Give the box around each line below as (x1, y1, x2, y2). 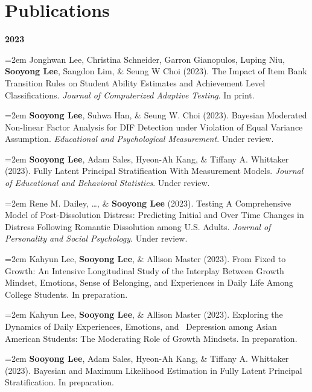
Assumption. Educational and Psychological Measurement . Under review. (5, 132, 274, 145)
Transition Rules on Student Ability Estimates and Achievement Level (5, 76, 266, 89)
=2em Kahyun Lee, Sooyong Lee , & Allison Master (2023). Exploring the (5, 308, 283, 321)
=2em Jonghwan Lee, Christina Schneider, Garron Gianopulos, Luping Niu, (5, 53, 285, 65)
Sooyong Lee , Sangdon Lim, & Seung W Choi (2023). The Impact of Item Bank (5, 65, 307, 77)
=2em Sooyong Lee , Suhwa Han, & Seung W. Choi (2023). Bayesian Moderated (5, 109, 307, 121)
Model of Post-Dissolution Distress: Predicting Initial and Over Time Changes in (5, 208, 304, 221)
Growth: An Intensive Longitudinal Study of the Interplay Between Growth (5, 264, 284, 277)
